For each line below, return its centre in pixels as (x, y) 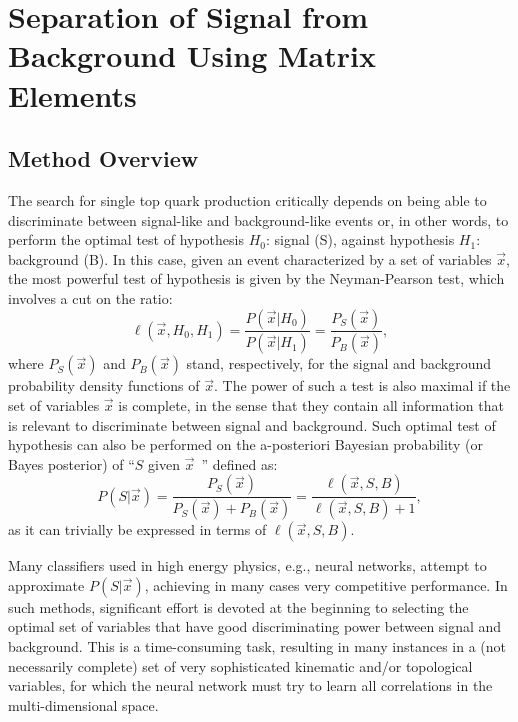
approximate (46, 584)
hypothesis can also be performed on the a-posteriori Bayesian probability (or (245, 444)
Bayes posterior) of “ (71, 463)
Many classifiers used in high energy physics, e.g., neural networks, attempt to (247, 565)
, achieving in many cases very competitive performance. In (326, 584)
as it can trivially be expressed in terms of (137, 529)
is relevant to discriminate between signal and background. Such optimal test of (252, 424)
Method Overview (103, 158)
